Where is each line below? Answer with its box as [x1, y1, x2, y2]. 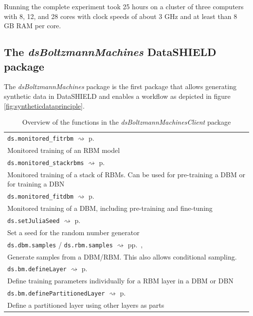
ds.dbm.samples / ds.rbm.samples [7, 239, 113, 249]
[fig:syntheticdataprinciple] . [4, 100, 85, 111]
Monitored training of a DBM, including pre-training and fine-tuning [7, 203, 213, 213]
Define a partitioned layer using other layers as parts [7, 300, 164, 310]
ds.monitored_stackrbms [7, 159, 84, 167]
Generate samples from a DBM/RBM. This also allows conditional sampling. [7, 251, 237, 261]
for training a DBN [7, 179, 65, 189]
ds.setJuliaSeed [7, 217, 60, 224]
